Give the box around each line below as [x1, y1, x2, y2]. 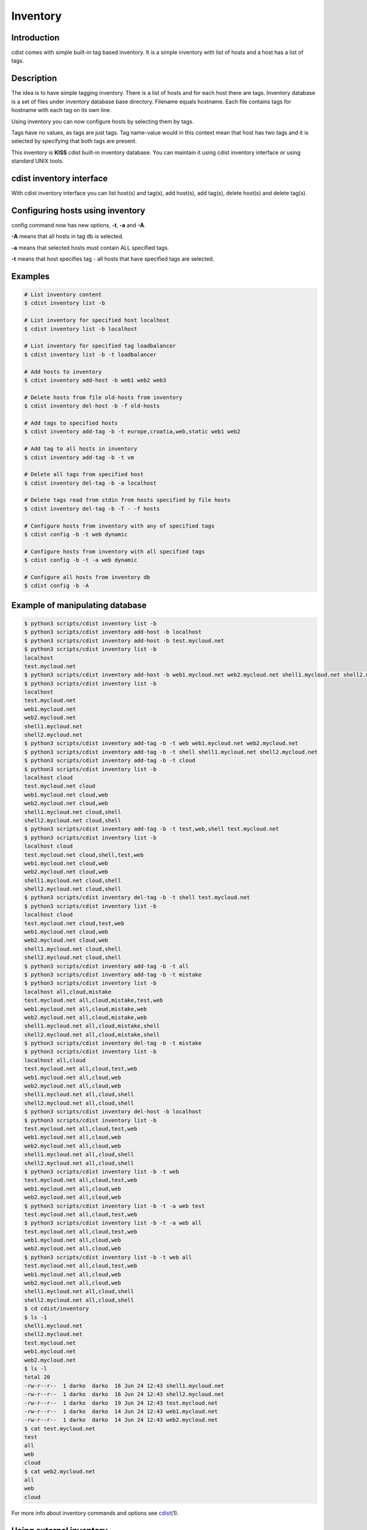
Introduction [11, 32, 60, 43]
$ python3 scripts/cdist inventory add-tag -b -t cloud [24, 757, 196, 764]
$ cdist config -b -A [24, 582, 89, 589]
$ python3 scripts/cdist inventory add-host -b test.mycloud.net [24, 637, 224, 644]
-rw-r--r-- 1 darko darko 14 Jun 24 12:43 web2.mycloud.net [24, 1417, 218, 1424]
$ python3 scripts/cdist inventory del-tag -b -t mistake [24, 1040, 202, 1047]
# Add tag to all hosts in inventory [24, 446, 138, 452]
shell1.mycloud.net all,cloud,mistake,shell [24, 1023, 160, 1029]
